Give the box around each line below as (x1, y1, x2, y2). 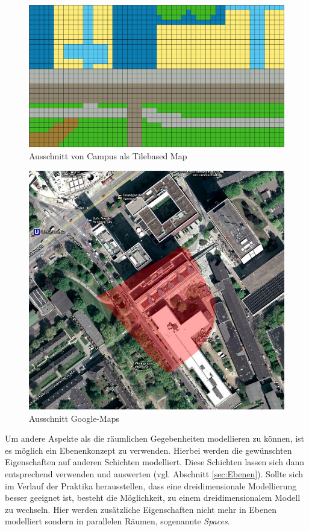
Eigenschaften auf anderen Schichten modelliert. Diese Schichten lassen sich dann (5, 456, 305, 468)
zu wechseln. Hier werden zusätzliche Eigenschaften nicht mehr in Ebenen (5, 503, 277, 515)
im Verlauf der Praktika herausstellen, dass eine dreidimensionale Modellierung (5, 479, 297, 492)
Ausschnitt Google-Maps (29, 412, 120, 424)
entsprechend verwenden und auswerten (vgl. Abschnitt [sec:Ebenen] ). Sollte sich (5, 468, 304, 480)
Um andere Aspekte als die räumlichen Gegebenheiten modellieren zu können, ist (5, 432, 305, 445)
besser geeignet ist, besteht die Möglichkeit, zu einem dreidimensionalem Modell (5, 491, 301, 504)
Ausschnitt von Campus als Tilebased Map (29, 150, 187, 162)
